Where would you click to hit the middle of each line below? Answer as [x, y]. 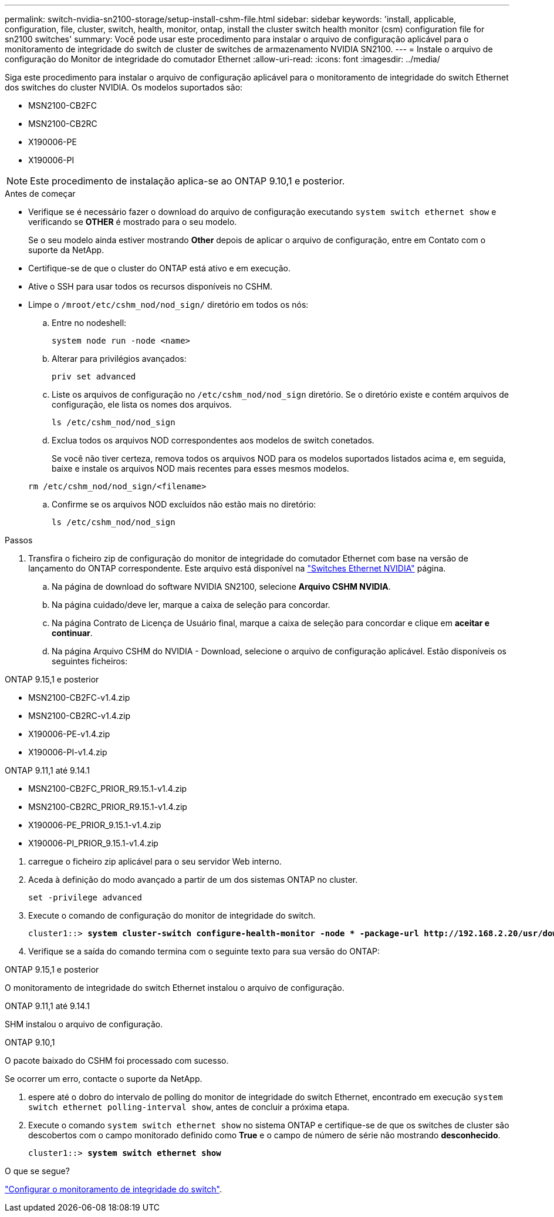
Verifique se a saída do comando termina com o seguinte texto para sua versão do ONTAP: [204, 951]
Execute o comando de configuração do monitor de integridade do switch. [172, 915]
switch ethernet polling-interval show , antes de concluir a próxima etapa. [189, 1107]
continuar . [72, 633]
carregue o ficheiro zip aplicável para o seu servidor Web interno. [155, 861]
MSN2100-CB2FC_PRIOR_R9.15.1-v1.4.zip [108, 789]
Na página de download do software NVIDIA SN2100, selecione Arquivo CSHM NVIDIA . [221, 586]
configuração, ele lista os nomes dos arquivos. [142, 404]
